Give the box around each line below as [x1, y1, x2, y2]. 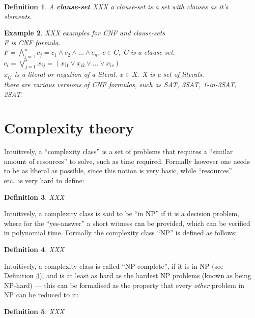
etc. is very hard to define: [4, 175, 85, 186]
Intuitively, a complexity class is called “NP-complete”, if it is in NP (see [4, 260, 224, 271]
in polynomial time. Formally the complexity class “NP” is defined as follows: [4, 227, 237, 238]
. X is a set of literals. [138, 69, 204, 79]
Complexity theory [4, 118, 134, 138]
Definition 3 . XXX [4, 191, 64, 202]
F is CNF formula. [4, 37, 61, 47]
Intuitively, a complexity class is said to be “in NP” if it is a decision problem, [4, 208, 240, 219]
